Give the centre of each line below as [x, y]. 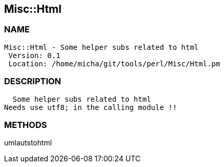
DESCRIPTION [33, 81]
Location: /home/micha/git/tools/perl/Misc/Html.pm [114, 63]
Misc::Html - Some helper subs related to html [101, 47]
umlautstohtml [28, 143]
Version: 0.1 [34, 55]
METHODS [26, 125]
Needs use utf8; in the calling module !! [91, 107]
